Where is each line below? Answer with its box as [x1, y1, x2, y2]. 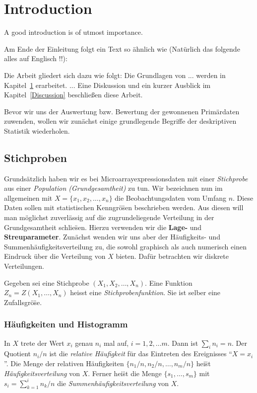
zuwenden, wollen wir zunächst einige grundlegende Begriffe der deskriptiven [4, 116, 237, 126]
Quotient [4, 348, 31, 359]
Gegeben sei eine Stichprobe [4, 277, 89, 288]
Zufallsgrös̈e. [4, 297, 42, 307]
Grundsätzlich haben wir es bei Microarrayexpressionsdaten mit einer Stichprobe [4, 173, 248, 183]
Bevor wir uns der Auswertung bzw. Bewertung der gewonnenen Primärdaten [4, 106, 240, 116]
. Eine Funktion [145, 277, 193, 288]
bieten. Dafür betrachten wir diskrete [116, 251, 229, 261]
